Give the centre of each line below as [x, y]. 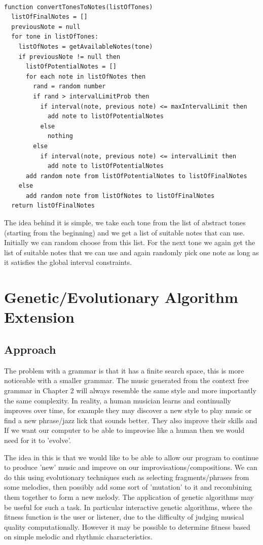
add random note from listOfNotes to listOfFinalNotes [120, 196]
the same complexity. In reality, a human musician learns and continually [118, 400]
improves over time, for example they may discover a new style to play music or [128, 410]
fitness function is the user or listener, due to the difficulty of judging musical [124, 517]
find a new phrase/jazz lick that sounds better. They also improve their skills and [131, 420]
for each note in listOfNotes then [86, 76]
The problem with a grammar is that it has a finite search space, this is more [124, 370]
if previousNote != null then [69, 57]
